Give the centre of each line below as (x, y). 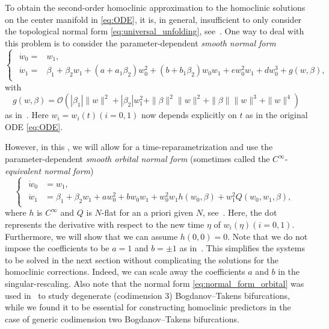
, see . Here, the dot (240, 212)
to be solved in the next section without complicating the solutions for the (142, 259)
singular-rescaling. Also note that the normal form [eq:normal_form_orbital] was (155, 283)
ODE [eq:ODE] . (34, 126)
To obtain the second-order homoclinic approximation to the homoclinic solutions (155, 7)
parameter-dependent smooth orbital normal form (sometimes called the (137, 159)
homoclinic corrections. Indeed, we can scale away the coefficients (125, 271)
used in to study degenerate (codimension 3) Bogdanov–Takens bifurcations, (147, 295)
